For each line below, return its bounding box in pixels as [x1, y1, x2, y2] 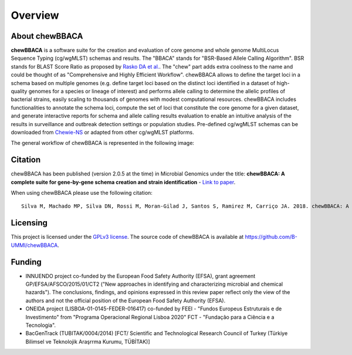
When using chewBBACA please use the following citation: [11, 190, 153, 197]
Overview [11, 9, 59, 22]
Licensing [11, 218, 48, 228]
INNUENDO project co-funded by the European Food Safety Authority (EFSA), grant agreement [25, 272, 256, 279]
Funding [11, 257, 42, 267]
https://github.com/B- [245, 234, 297, 241]
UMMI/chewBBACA [11, 241, 58, 249]
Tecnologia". [25, 322, 56, 329]
